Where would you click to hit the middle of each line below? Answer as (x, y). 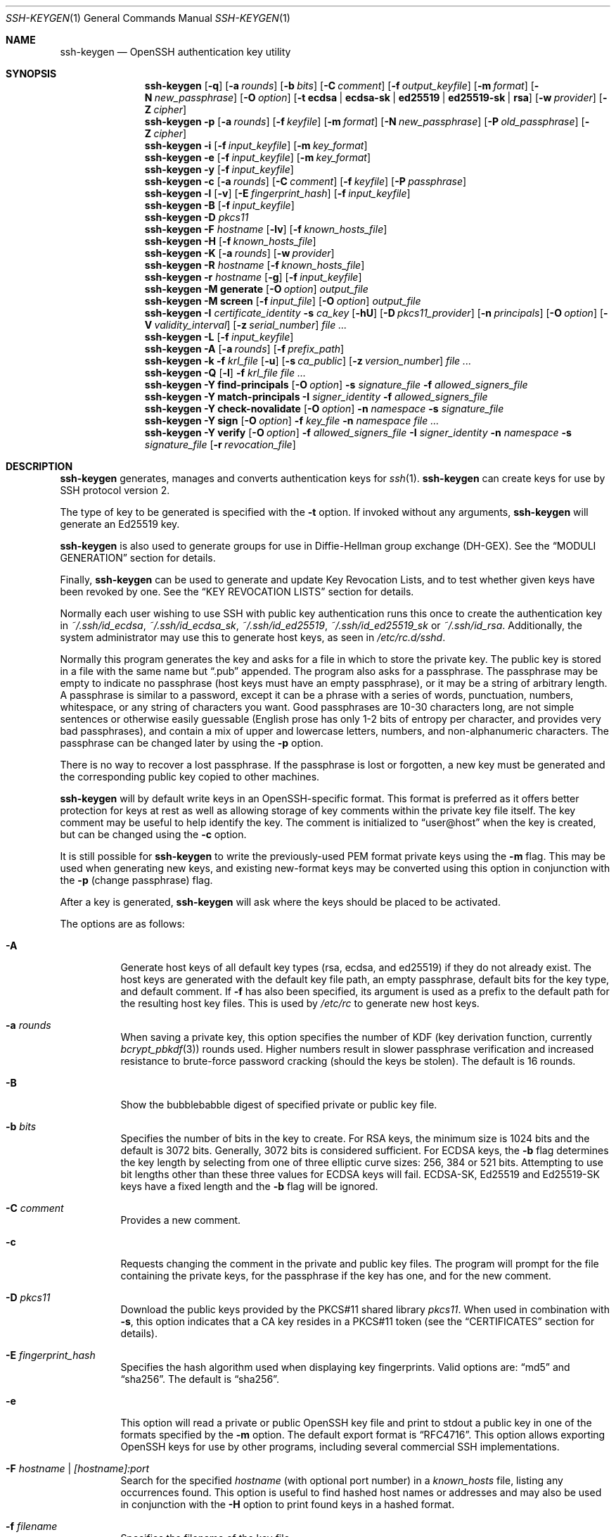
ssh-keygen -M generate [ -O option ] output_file (256, 289)
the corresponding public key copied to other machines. (190, 777)
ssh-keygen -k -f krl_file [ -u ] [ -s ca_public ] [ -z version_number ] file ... (308, 361)
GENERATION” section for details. (138, 558)
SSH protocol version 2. (115, 490)
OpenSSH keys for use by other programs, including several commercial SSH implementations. (340, 1447)
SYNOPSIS (31, 74)
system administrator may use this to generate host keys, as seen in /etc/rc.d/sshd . (253, 637)
